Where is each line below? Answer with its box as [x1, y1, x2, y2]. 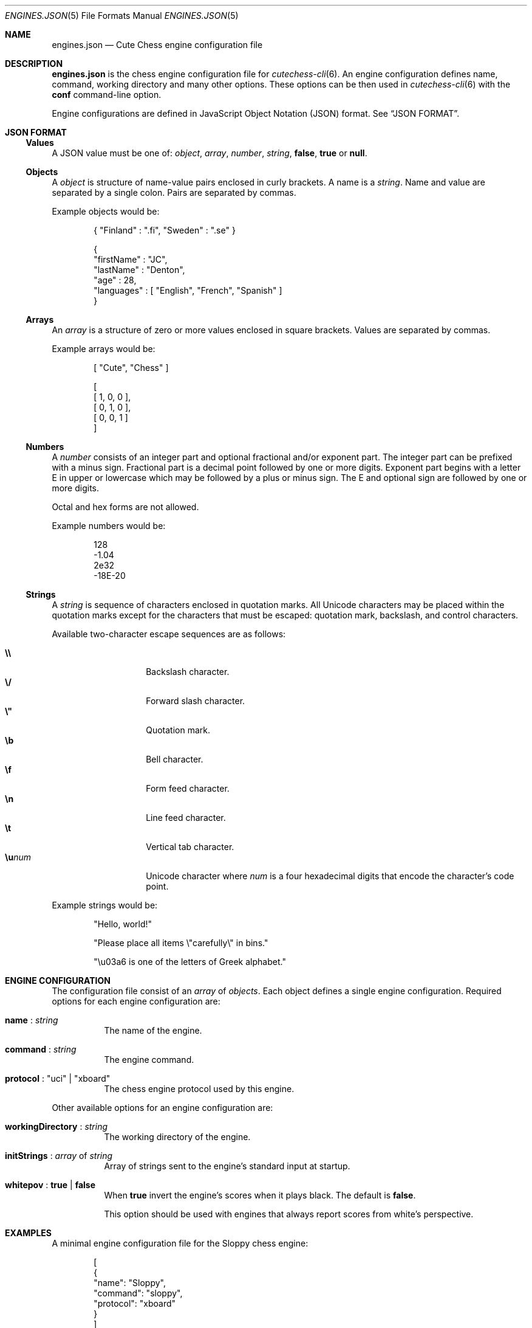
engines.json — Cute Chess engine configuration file [52, 40, 263, 50]
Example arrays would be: [52, 344, 155, 354]
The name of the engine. [104, 1025, 202, 1036]
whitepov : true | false [5, 1180, 96, 1190]
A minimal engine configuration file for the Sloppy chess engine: [52, 1238, 309, 1248]
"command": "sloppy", [94, 1288, 183, 1298]
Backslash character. [146, 666, 230, 677]
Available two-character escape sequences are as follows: [52, 629, 286, 639]
